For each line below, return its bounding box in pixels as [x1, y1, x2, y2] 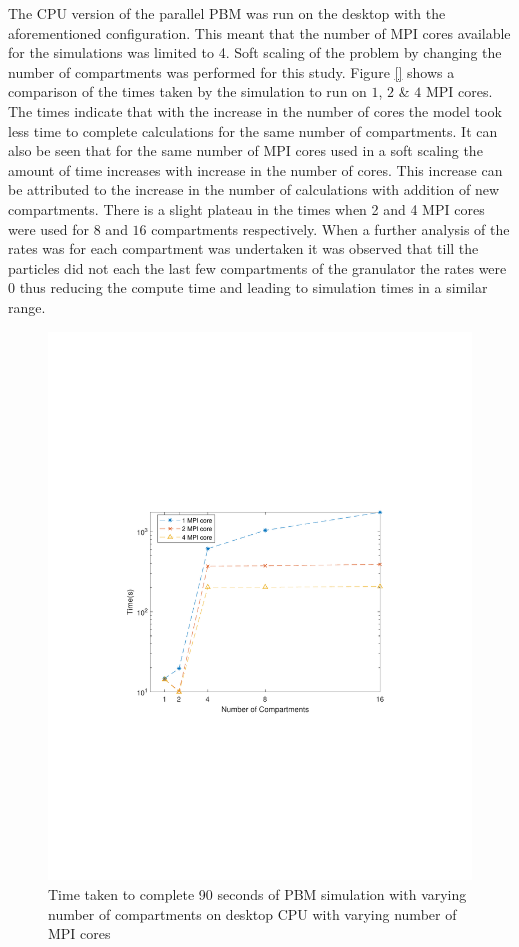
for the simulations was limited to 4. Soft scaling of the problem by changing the [8, 42, 502, 63]
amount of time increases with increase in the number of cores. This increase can [8, 159, 503, 180]
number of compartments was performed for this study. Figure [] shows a [8, 61, 455, 82]
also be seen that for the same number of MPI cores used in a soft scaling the [8, 140, 483, 161]
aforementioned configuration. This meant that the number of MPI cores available [8, 22, 511, 43]
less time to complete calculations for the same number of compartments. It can [8, 120, 498, 141]
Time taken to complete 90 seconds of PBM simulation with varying [48, 883, 467, 904]
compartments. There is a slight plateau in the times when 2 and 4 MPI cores [8, 198, 485, 219]
